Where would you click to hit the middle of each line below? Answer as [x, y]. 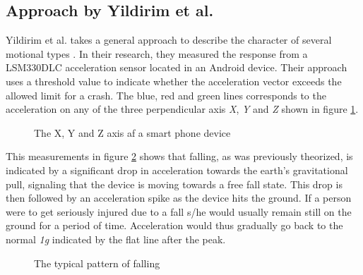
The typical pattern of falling [97, 263]
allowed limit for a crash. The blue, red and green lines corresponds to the [166, 95]
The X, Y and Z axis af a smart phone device [132, 132]
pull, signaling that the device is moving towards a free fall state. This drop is [174, 184]
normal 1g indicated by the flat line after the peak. [116, 239]
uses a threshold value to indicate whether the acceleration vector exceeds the [174, 81]
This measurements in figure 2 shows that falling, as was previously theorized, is [179, 156]
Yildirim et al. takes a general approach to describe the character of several [169, 40]
